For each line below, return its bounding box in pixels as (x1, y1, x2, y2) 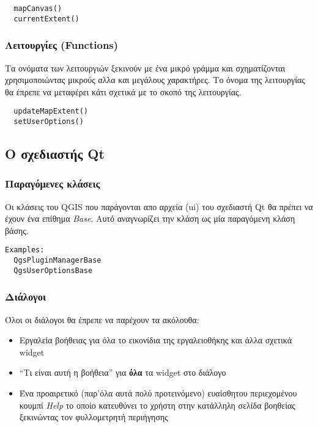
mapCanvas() (13, 4, 62, 13)
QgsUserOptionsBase (13, 266, 93, 275)
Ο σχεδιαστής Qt (5, 144, 105, 163)
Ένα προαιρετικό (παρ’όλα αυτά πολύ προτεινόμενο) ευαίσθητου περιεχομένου (19, 386, 297, 399)
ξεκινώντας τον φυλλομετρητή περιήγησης (19, 411, 168, 423)
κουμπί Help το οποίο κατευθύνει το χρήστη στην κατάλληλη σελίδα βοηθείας (19, 398, 295, 411)
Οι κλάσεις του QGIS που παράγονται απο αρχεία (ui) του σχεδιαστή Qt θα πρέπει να (5, 200, 313, 213)
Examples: (5, 246, 45, 255)
